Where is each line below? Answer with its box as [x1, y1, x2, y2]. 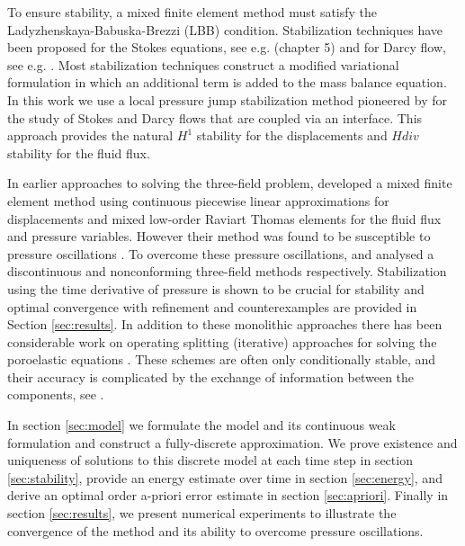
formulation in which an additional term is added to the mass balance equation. [7, 73, 447, 92]
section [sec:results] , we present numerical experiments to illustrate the [7, 504, 397, 523]
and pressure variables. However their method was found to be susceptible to [7, 227, 431, 246]
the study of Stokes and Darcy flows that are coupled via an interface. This [7, 108, 423, 127]
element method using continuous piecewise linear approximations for [7, 191, 389, 210]
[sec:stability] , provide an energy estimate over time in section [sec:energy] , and [7, 468, 443, 487]
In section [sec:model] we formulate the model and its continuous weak [7, 416, 396, 434]
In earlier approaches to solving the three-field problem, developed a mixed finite [7, 174, 452, 192]
